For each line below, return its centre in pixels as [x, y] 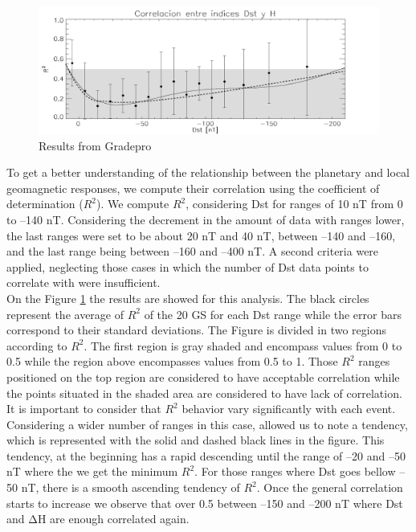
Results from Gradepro [95, 145]
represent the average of [65, 314]
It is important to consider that [84, 409]
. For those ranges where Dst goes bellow [295, 471]
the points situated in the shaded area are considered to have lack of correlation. [204, 393]
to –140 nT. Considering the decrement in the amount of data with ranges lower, [206, 219]
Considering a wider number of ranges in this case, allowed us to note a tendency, [207, 424]
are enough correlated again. [120, 519]
